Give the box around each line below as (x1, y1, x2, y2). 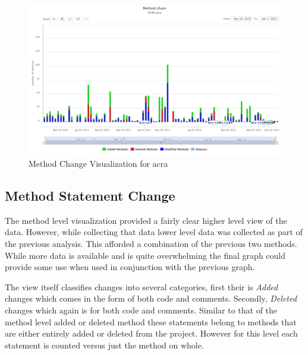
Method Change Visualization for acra (29, 157, 168, 169)
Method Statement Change (5, 186, 175, 204)
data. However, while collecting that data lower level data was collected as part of (5, 226, 303, 238)
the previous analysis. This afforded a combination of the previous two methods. (5, 237, 297, 249)
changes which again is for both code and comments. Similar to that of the (5, 303, 278, 316)
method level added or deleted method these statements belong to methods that (5, 315, 297, 328)
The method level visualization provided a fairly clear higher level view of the (5, 214, 287, 226)
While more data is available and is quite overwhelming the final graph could (5, 249, 286, 261)
